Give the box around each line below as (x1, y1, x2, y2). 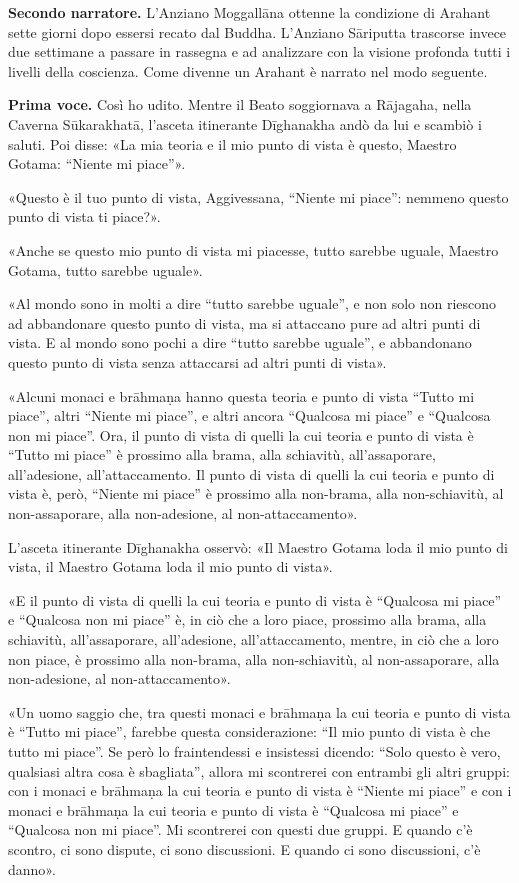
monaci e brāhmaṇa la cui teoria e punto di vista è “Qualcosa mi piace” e (8, 799, 459, 820)
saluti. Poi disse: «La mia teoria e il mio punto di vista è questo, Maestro (8, 133, 457, 154)
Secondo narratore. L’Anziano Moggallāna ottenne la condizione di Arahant (8, 2, 491, 22)
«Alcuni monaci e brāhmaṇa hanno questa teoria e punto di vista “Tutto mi (8, 385, 475, 406)
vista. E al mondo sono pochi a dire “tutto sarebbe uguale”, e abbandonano (8, 332, 472, 353)
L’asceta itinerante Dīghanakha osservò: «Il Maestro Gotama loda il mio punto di (8, 536, 508, 557)
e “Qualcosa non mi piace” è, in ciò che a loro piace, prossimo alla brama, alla (8, 609, 487, 630)
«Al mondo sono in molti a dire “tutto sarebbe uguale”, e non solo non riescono (8, 293, 497, 314)
